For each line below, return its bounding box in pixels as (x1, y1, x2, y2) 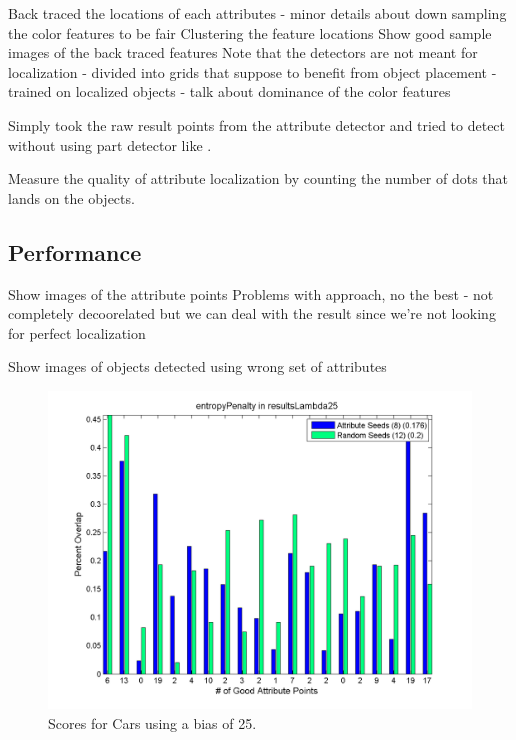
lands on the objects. (8, 187, 135, 208)
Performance (8, 236, 142, 267)
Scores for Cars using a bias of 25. (48, 712, 257, 733)
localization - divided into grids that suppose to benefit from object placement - (8, 61, 497, 82)
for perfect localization (8, 322, 146, 343)
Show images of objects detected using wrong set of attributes (8, 356, 387, 377)
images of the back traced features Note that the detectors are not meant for (8, 42, 478, 63)
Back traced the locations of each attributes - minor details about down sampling (8, 3, 507, 23)
